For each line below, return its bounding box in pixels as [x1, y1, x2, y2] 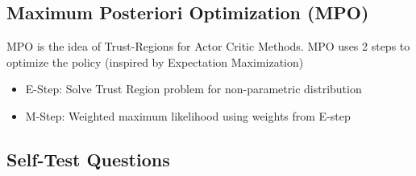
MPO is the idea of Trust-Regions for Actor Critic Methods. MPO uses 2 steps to [6, 38, 410, 55]
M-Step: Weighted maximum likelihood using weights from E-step [25, 107, 351, 124]
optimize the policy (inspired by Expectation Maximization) [6, 53, 304, 70]
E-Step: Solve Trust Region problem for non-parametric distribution [25, 80, 362, 97]
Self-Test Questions [6, 146, 170, 171]
